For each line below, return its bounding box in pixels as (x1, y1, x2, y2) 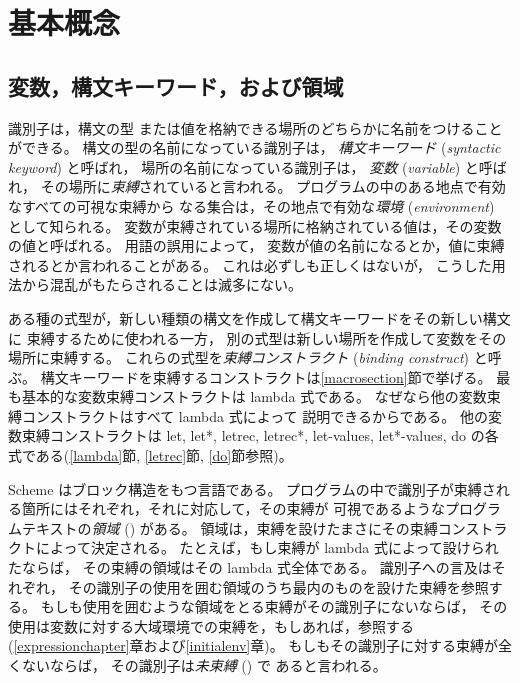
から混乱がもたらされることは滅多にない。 (21, 274, 302, 295)
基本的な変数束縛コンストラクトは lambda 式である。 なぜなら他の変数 (21, 386, 487, 407)
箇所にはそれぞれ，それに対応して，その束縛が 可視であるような (21, 498, 446, 519)
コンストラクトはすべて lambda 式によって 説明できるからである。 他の (21, 405, 488, 426)
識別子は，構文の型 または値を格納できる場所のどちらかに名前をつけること (8, 117, 503, 138)
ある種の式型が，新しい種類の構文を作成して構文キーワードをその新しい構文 (8, 307, 511, 328)
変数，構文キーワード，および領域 (8, 70, 344, 101)
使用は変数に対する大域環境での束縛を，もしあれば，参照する (8, 615, 414, 636)
